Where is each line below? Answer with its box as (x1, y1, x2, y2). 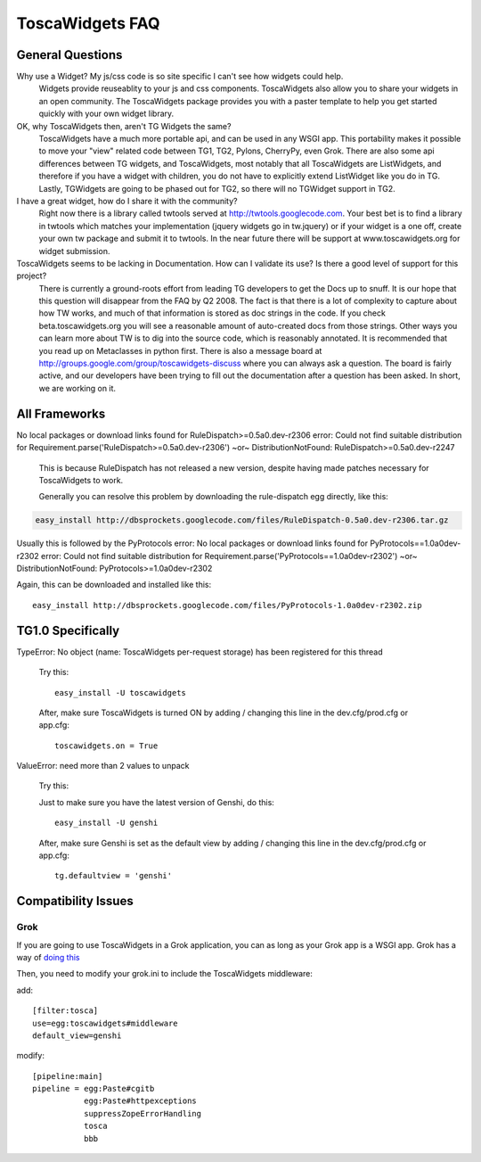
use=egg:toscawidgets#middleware (32, 1018, 178, 1028)
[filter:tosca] (32, 1006, 99, 1016)
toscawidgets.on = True (54, 740, 159, 751)
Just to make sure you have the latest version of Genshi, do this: (38, 796, 275, 807)
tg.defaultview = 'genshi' (54, 870, 173, 881)
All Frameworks (16, 406, 106, 421)
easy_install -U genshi (54, 818, 159, 828)
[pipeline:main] (32, 1071, 103, 1081)
